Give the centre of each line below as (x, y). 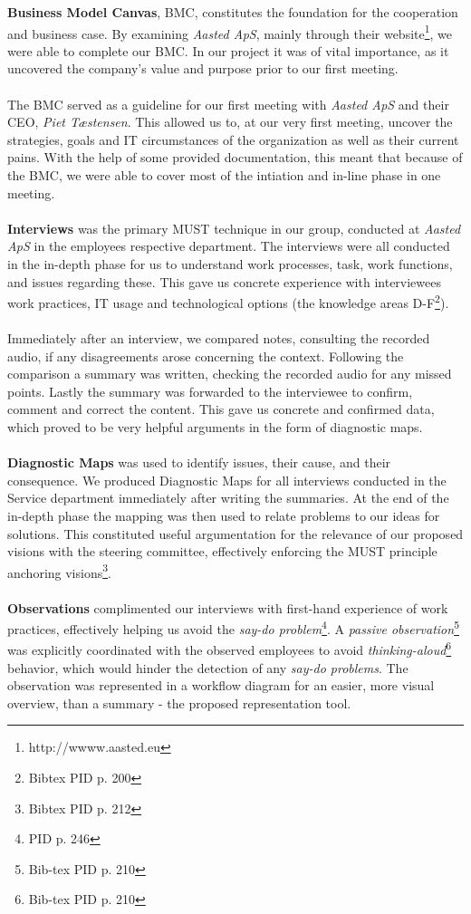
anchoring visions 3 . (59, 571)
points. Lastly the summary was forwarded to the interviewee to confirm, (210, 391)
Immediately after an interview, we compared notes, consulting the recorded (219, 338)
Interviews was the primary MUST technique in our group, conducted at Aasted (234, 228)
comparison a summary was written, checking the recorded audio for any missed (230, 374)
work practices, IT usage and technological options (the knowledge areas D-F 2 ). (228, 301)
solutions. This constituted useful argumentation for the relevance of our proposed (235, 533)
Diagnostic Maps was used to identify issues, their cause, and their (199, 462)
